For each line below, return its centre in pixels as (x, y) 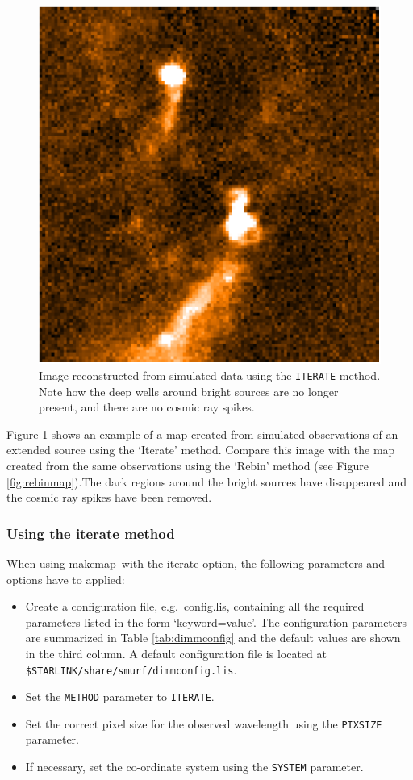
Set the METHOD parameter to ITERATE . (120, 697)
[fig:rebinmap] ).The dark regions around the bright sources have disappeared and (207, 481)
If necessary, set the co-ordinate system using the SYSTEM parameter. (194, 767)
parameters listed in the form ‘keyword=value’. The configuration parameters (216, 621)
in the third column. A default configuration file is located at (176, 653)
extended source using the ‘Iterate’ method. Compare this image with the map (201, 450)
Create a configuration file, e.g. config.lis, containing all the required (195, 606)
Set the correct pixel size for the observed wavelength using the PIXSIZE (204, 723)
